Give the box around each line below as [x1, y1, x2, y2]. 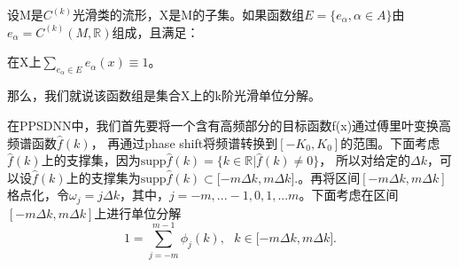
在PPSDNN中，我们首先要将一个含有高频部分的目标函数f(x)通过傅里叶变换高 [7, 115, 452, 134]
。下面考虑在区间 [299, 185, 399, 204]
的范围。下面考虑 [340, 133, 440, 152]
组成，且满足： [112, 22, 199, 41]
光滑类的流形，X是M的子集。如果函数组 [72, 5, 305, 23]
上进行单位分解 [94, 203, 182, 222]
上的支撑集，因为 [41, 151, 141, 169]
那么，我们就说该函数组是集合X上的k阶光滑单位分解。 [7, 86, 321, 105]
